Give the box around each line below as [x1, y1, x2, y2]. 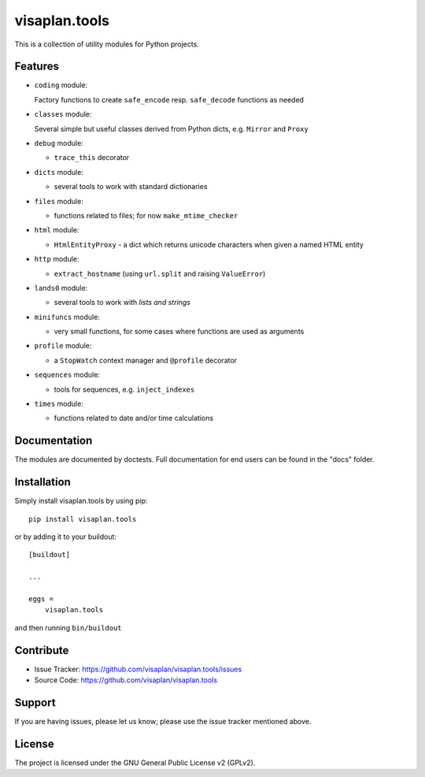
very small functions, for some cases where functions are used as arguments [54, 327, 305, 336]
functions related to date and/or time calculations [54, 414, 214, 423]
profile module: [34, 341, 92, 351]
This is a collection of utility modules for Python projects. [14, 39, 200, 49]
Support [14, 696, 56, 709]
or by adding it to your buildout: [14, 532, 117, 541]
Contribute [14, 643, 69, 657]
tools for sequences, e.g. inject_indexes [54, 385, 195, 394]
